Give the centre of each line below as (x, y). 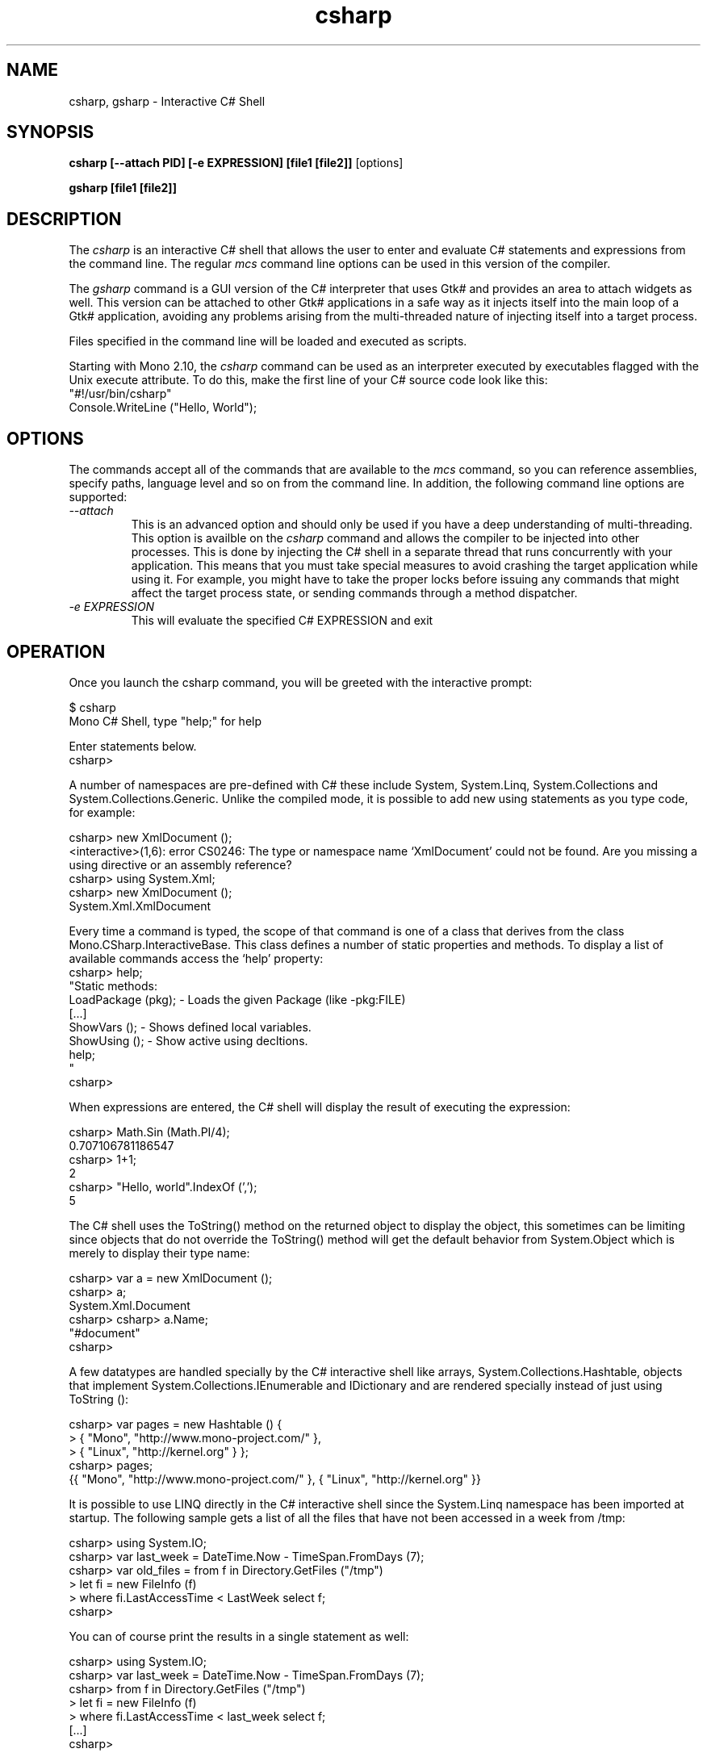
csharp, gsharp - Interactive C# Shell (167, 101)
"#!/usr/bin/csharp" (120, 394)
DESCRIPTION (64, 219)
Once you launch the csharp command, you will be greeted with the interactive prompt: (301, 682)
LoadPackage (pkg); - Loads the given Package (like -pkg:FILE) (237, 999)
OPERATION (56, 651)
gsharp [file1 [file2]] (123, 188)
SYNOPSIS (50, 132)
